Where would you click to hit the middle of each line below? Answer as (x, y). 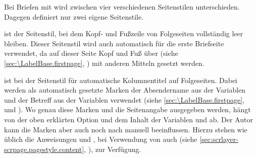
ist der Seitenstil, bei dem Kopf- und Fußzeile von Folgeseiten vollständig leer (124, 33)
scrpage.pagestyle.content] (44, 149)
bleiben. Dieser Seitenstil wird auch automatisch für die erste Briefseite (114, 43)
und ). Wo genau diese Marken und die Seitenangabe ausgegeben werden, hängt (127, 109)
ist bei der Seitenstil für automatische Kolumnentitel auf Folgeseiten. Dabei (121, 80)
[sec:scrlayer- (219, 139)
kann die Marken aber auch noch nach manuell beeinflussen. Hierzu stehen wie (126, 129)
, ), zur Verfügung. (113, 149)
